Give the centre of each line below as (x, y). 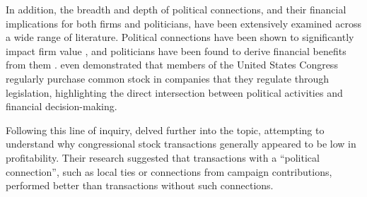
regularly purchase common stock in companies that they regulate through (167, 78)
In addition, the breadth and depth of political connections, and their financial (176, 9)
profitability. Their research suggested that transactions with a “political (163, 157)
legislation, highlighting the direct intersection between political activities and (174, 92)
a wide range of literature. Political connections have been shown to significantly (180, 37)
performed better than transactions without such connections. (140, 185)
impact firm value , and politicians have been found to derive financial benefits (176, 50)
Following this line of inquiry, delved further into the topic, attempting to (165, 130)
